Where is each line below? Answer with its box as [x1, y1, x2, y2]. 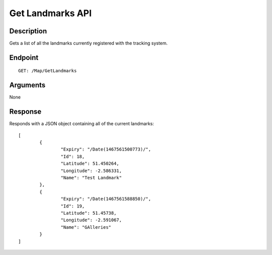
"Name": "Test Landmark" [60, 175, 122, 181]
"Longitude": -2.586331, [60, 168, 122, 174]
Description [9, 27, 47, 35]
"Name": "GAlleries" [60, 224, 112, 230]
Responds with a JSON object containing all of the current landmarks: [9, 121, 154, 127]
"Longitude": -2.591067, [60, 217, 122, 223]
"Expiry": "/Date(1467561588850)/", [60, 196, 151, 202]
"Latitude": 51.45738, [60, 210, 117, 216]
